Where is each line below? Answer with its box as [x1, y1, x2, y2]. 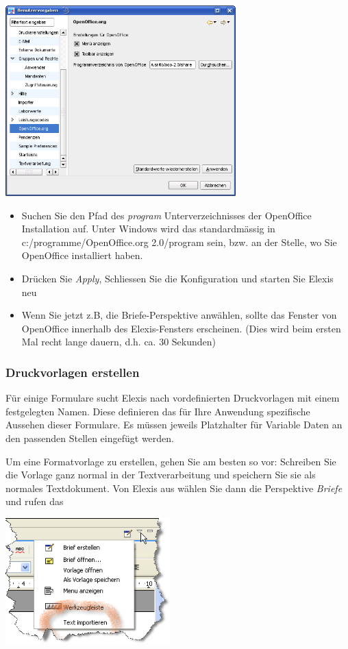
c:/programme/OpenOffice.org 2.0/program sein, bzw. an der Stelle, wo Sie [21, 234, 337, 249]
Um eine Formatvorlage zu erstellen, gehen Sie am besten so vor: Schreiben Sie [5, 454, 336, 468]
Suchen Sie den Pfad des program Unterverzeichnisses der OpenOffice [21, 208, 312, 222]
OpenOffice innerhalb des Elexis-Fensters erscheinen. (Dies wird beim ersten [21, 321, 341, 335]
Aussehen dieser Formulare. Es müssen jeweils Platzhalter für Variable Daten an [5, 417, 343, 432]
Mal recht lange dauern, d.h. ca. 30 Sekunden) [21, 334, 216, 349]
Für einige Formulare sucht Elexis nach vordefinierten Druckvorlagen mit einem [5, 391, 340, 405]
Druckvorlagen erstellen [5, 363, 140, 380]
